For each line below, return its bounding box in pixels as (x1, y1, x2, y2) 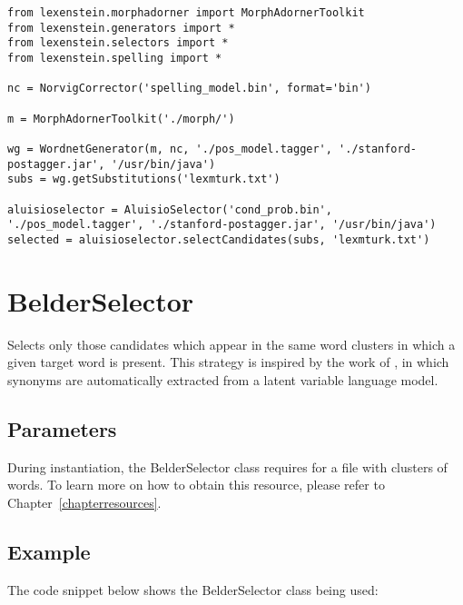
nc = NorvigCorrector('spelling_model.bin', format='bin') (7, 82, 371, 95)
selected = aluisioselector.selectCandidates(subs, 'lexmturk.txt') (7, 233, 430, 246)
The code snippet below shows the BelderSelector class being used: (7, 580, 379, 599)
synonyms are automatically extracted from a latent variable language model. (7, 370, 438, 389)
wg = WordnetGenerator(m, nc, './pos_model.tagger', (7, 142, 332, 155)
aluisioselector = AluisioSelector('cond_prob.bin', (7, 203, 332, 216)
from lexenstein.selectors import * (7, 36, 229, 50)
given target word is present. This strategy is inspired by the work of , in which (7, 352, 449, 372)
